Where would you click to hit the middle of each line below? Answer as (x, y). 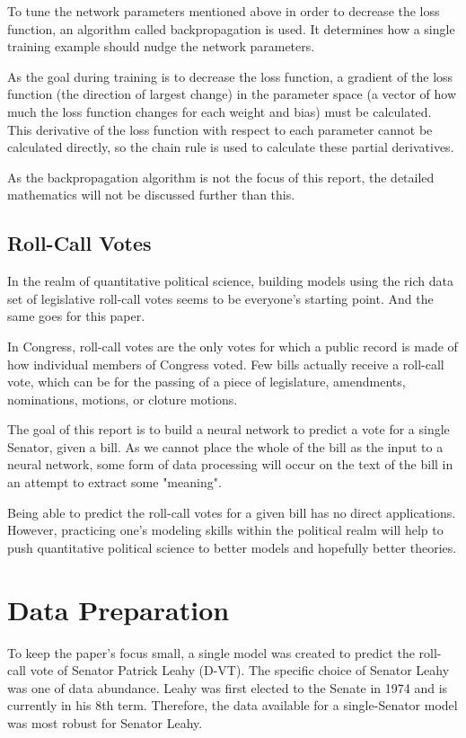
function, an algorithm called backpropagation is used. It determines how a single (231, 28)
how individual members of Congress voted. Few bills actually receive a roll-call (226, 364)
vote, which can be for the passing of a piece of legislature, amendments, (207, 382)
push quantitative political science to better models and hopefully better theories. (232, 547)
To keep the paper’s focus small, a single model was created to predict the (211, 652)
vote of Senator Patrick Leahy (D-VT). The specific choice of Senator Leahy (240, 670)
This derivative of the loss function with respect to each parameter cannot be (220, 129)
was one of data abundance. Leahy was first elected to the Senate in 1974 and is (228, 687)
